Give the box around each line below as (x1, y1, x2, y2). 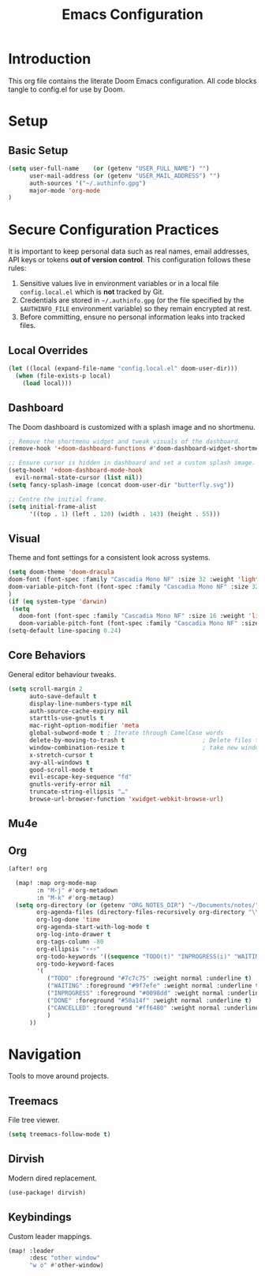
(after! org (8, 865, 47, 873)
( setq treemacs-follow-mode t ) (8, 1131, 111, 1139)
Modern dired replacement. (8, 1173, 97, 1183)
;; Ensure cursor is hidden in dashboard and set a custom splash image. (8, 459, 256, 467)
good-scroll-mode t (28, 766, 93, 774)
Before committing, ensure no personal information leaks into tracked (19, 312, 246, 322)
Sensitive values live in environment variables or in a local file (19, 279, 219, 288)
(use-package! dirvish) (8, 1188, 87, 1196)
